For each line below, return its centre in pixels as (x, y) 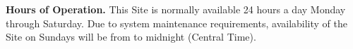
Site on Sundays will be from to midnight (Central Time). (131, 37)
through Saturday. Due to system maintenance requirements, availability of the (176, 23)
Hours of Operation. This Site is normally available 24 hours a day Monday (176, 9)
